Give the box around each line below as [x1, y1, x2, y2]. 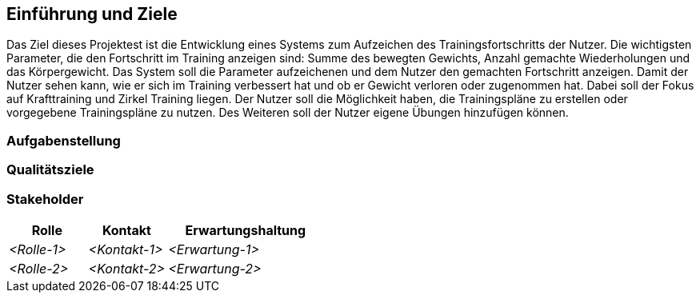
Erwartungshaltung [185, 221, 306, 238]
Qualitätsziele [6, 161, 94, 178]
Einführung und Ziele [6, 4, 178, 24]
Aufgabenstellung [6, 132, 121, 149]
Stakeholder [6, 190, 84, 207]
